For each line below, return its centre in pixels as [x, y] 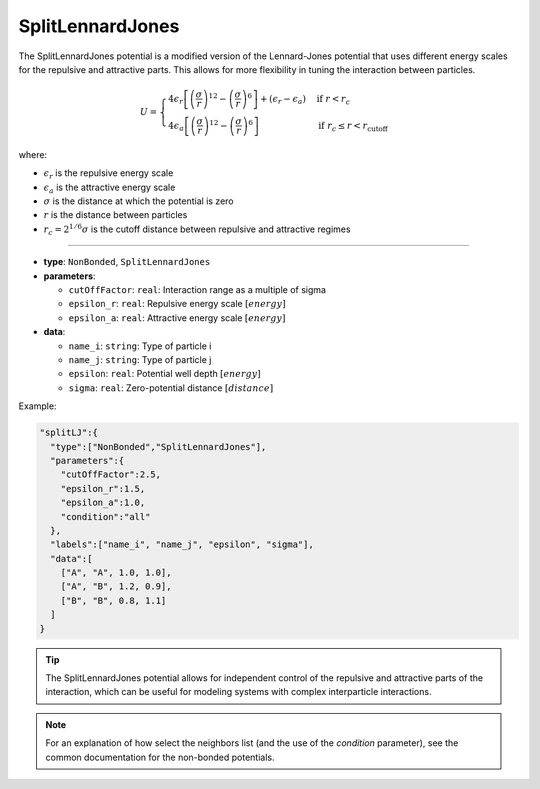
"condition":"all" [105, 516]
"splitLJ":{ [69, 433]
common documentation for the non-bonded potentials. [160, 757]
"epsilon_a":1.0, [103, 503]
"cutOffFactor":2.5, [111, 474]
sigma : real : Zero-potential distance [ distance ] [171, 387]
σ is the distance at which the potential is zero [138, 201]
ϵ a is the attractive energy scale [109, 188]
